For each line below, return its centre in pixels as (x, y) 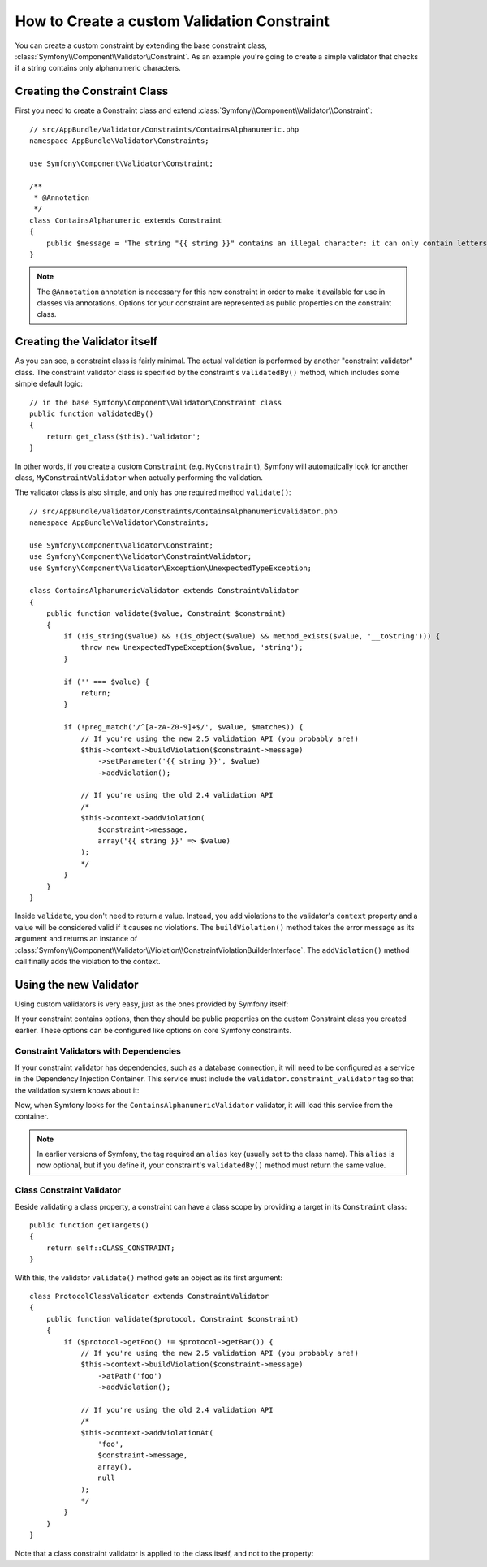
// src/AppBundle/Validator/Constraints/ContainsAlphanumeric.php (164, 129)
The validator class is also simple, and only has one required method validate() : (153, 492)
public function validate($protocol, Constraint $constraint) (172, 1319)
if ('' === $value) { (107, 682)
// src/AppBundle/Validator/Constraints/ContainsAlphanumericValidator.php (183, 511)
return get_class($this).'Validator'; (123, 436)
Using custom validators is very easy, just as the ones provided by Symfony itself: (151, 1004)
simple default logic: (49, 384)
